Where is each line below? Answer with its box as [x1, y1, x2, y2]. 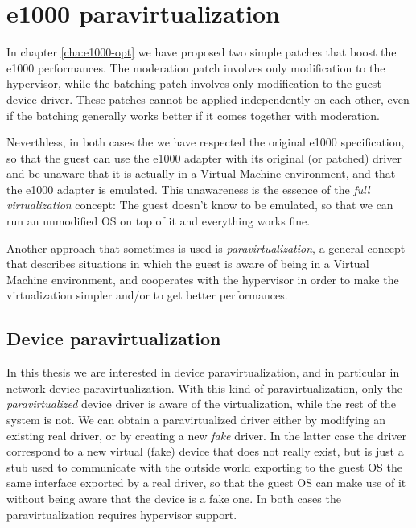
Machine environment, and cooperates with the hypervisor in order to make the [6, 270, 399, 287]
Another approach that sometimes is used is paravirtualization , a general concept [6, 239, 406, 256]
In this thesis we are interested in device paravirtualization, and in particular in [6, 364, 400, 381]
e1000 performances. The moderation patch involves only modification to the [6, 59, 385, 76]
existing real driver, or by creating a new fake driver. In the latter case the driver [6, 427, 406, 443]
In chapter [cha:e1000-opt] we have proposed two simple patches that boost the [6, 43, 397, 60]
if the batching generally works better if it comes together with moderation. [6, 106, 380, 123]
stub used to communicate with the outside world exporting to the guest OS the [6, 458, 402, 475]
